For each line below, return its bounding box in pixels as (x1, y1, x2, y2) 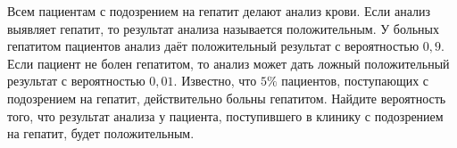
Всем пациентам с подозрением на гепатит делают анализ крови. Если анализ (7, 2, 431, 20)
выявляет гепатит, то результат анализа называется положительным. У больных (7, 19, 439, 37)
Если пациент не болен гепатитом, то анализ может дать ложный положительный (7, 53, 450, 72)
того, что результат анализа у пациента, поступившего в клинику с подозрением (7, 106, 444, 125)
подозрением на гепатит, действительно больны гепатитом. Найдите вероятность (7, 88, 446, 107)
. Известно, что (173, 71, 257, 90)
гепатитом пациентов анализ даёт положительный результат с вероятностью (7, 37, 420, 55)
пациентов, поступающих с (281, 71, 429, 90)
